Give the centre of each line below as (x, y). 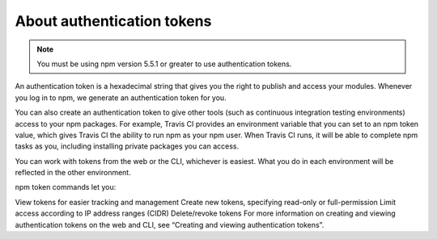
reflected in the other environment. (73, 173)
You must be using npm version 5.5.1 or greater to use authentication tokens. (164, 64)
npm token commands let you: (66, 187)
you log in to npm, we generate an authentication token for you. (121, 98)
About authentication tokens (113, 21)
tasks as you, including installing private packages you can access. (127, 146)
